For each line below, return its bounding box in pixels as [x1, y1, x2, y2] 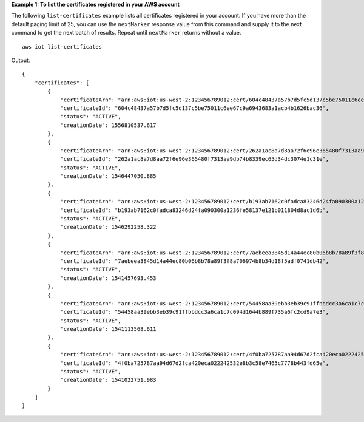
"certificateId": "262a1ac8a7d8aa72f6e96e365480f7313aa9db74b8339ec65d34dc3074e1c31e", [60, 155, 329, 163]
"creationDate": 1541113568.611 [60, 325, 157, 333]
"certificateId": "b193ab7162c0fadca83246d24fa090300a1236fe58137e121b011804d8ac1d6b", [60, 206, 329, 214]
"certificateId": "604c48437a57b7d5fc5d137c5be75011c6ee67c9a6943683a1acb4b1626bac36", [60, 104, 329, 112]
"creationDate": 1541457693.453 [60, 274, 157, 282]
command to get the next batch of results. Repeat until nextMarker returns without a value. [11, 29, 241, 36]
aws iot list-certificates [22, 43, 103, 50]
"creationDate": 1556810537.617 [60, 121, 157, 129]
